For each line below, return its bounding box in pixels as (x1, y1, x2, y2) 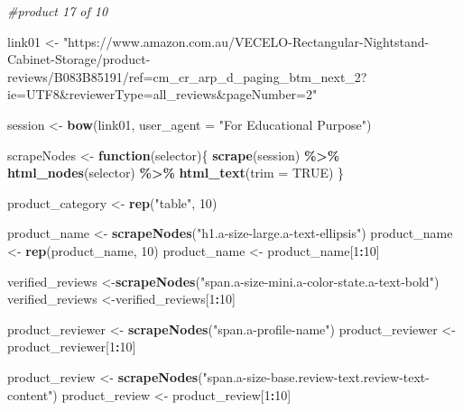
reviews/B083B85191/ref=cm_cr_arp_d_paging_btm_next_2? (7, 67, 367, 86)
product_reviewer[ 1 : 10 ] (7, 337, 136, 356)
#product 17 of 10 (7, 2, 108, 20)
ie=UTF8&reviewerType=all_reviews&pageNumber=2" (7, 85, 318, 104)
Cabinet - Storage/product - (7, 50, 151, 68)
